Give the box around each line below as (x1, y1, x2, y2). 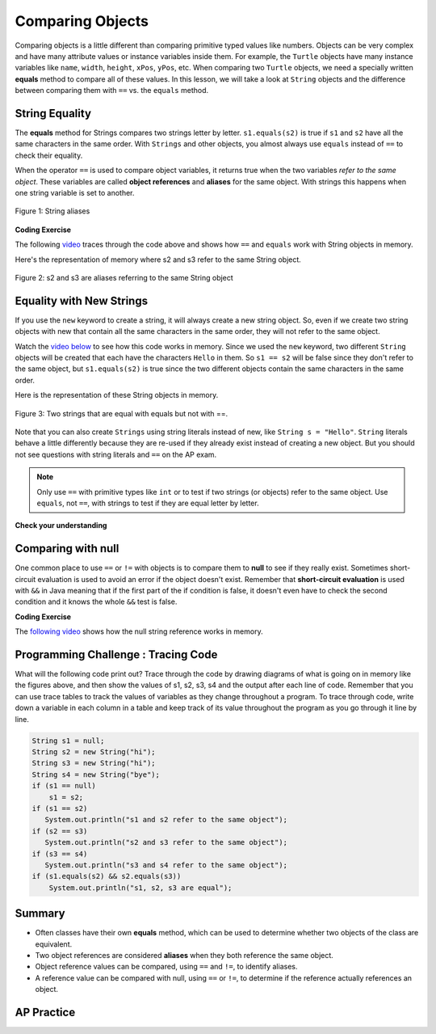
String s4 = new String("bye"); (31, 770, 161, 779)
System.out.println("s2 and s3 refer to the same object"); (44, 838, 288, 847)
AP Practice (15, 1005, 76, 1019)
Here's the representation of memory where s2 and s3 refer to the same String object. (15, 255, 302, 264)
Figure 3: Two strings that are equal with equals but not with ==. (15, 408, 228, 418)
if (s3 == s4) (31, 849, 88, 859)
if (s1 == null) (31, 781, 97, 791)
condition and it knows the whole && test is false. (15, 597, 178, 606)
